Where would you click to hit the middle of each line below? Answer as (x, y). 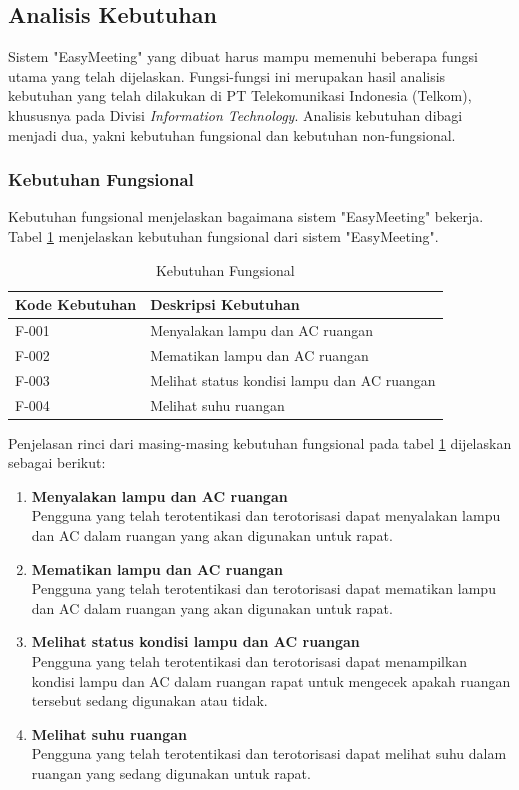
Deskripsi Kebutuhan (225, 304)
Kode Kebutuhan (76, 304)
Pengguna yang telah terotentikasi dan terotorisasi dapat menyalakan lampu (266, 515)
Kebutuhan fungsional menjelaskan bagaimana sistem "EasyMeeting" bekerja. (246, 216)
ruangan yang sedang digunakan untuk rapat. (171, 772)
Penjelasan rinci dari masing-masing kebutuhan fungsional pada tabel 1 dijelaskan (260, 442)
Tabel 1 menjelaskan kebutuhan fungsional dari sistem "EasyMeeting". (223, 235)
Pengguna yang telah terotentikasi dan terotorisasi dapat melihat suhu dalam (269, 753)
